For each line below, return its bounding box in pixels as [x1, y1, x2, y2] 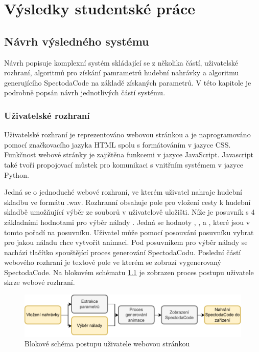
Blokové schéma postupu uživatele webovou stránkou [25, 338, 190, 349]
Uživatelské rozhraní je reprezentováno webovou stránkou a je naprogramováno [4, 129, 251, 140]
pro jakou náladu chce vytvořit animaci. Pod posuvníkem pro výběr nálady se [4, 237, 248, 247]
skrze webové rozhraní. [4, 277, 75, 287]
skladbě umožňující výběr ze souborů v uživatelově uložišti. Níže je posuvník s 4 [4, 206, 255, 217]
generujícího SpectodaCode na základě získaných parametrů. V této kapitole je [4, 77, 251, 88]
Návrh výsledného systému [4, 33, 149, 49]
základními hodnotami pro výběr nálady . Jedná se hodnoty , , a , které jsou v [4, 216, 250, 227]
